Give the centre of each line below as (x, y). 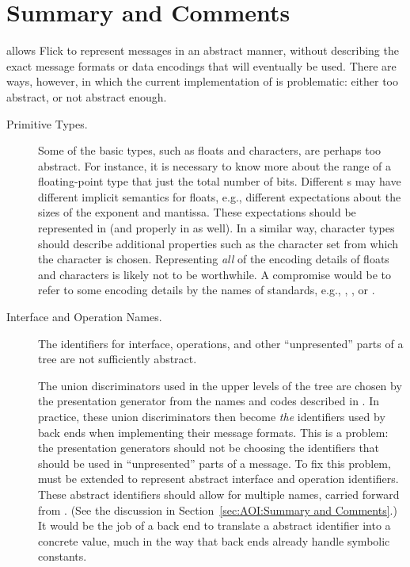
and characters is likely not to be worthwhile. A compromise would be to (215, 274)
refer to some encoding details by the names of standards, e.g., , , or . (207, 290)
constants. (63, 556)
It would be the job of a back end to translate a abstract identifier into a (214, 525)
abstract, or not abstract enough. (87, 96)
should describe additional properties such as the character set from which (218, 243)
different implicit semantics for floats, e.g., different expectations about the (220, 196)
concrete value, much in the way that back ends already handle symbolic (214, 540)
